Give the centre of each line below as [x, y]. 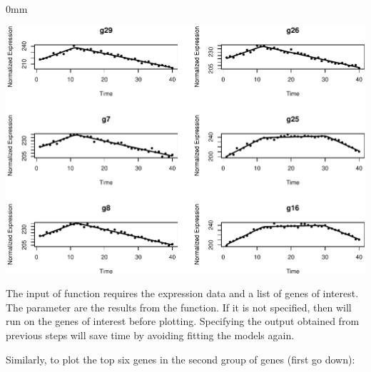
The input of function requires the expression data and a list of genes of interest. [182, 293]
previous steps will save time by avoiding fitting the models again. [150, 335]
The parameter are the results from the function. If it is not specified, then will [179, 307]
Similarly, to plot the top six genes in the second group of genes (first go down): [181, 359]
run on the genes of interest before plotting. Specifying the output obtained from [183, 321]
